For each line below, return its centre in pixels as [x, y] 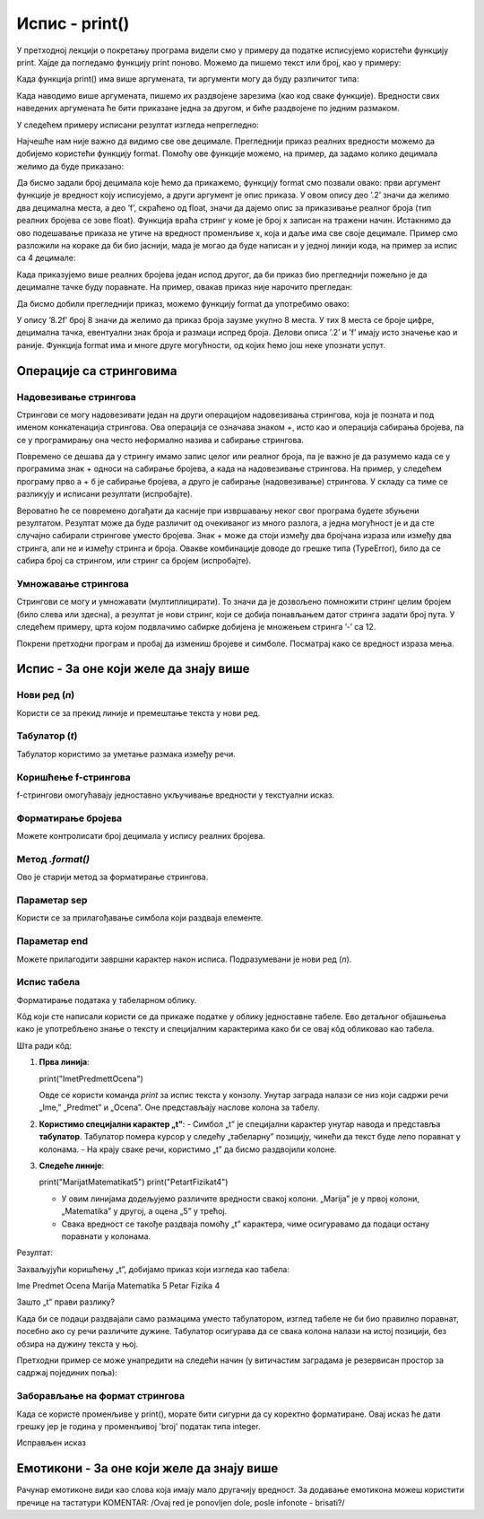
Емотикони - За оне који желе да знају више [147, 1468]
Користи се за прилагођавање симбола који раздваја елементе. [140, 918]
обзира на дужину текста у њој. [78, 1344]
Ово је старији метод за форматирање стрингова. [112, 877]
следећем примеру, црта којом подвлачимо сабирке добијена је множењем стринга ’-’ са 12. [196, 627]
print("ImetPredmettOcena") [91, 1078]
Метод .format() [53, 859]
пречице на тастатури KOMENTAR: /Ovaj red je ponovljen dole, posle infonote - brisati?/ [181, 1502]
